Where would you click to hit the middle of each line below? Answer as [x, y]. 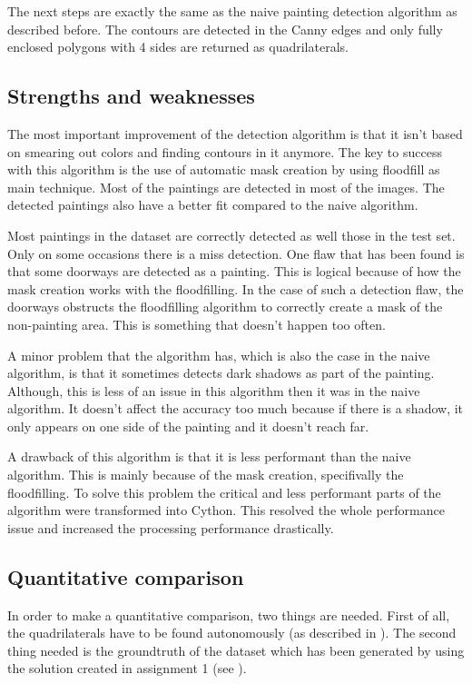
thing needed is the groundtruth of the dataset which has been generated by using [236, 650]
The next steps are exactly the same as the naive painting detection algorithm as [232, 11]
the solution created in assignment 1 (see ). [127, 668]
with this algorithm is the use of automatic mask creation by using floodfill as [224, 169]
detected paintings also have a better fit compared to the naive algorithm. [213, 205]
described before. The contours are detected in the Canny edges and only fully [225, 29]
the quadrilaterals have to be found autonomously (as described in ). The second [232, 633]
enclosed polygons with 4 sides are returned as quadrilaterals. [178, 47]
